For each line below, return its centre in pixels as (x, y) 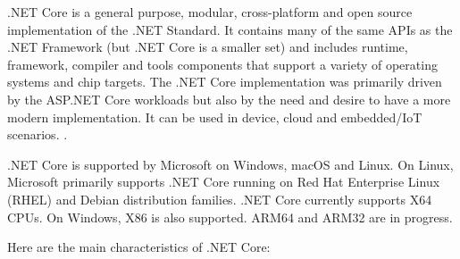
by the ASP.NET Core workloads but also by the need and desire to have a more (229, 99)
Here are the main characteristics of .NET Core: (139, 247)
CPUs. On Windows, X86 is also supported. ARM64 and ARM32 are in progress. (230, 217)
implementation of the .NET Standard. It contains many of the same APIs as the (230, 29)
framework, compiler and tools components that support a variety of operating (222, 64)
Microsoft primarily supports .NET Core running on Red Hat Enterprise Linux (224, 182)
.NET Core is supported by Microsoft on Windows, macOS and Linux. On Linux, (230, 164)
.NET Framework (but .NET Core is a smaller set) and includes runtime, (208, 47)
